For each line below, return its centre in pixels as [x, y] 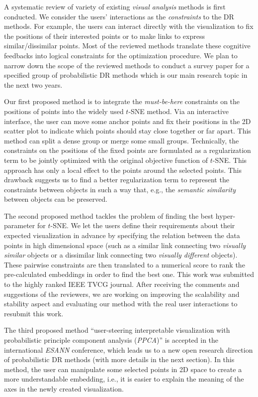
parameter [20, 225]
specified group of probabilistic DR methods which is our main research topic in [126, 75]
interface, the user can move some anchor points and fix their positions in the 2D [128, 121]
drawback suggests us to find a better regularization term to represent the [117, 180]
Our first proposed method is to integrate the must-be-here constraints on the [122, 101]
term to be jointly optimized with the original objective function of [106, 160]
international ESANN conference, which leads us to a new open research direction [129, 349]
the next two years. [33, 84]
